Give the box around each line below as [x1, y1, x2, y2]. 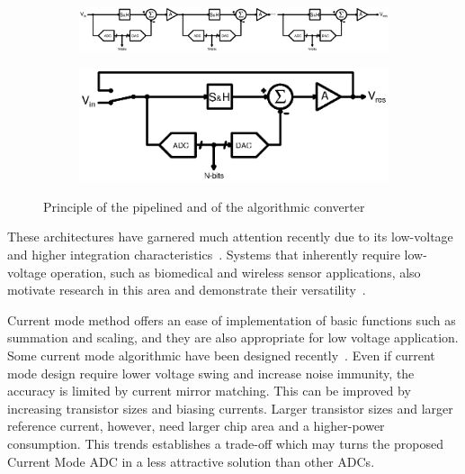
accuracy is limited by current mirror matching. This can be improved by [7, 381, 411, 400]
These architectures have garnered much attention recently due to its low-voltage [7, 227, 453, 246]
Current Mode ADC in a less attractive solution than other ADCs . [7, 451, 375, 470]
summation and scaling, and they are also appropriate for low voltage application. [7, 328, 459, 347]
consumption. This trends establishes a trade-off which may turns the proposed [7, 433, 443, 452]
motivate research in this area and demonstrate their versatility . [7, 280, 366, 299]
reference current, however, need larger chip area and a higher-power [7, 416, 385, 435]
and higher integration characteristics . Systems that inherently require [7, 244, 400, 263]
